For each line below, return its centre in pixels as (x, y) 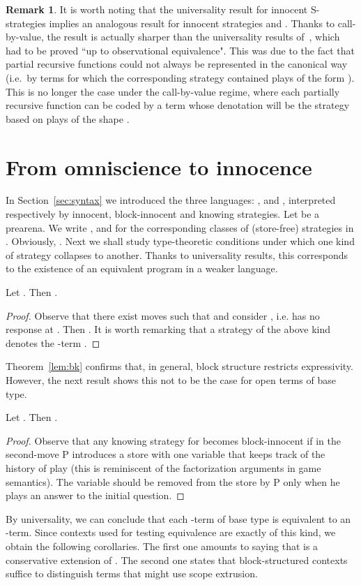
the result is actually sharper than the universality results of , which (193, 37)
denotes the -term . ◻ (53, 342)
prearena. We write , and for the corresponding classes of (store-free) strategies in (180, 227)
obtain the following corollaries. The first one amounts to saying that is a (162, 546)
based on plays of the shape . (68, 118)
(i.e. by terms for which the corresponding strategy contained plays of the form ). (180, 77)
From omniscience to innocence (159, 166)
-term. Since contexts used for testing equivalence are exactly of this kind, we (171, 532)
